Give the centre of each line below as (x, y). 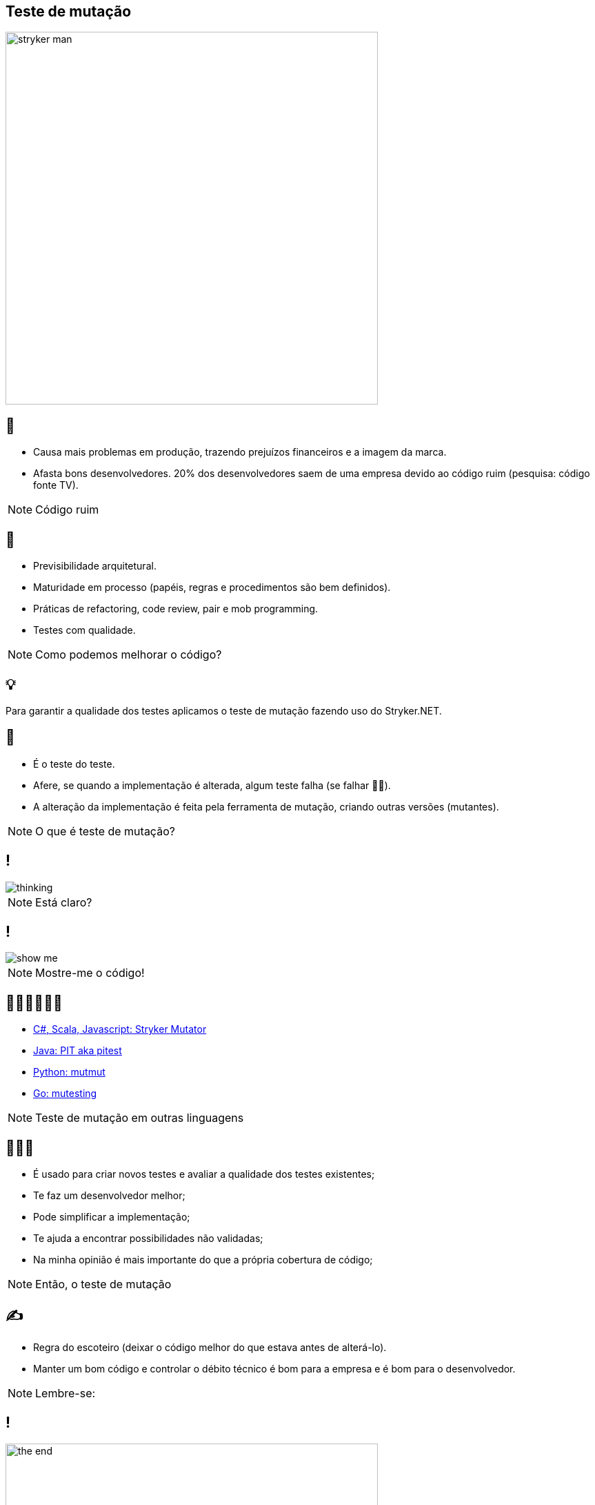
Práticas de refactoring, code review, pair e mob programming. (176, 609)
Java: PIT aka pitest (78, 1051)
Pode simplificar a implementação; (112, 1217)
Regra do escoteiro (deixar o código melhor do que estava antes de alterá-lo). (210, 1348)
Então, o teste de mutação (103, 1284)
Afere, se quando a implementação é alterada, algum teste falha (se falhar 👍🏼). (212, 785)
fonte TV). (56, 485)
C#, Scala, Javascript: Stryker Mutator (120, 1029)
